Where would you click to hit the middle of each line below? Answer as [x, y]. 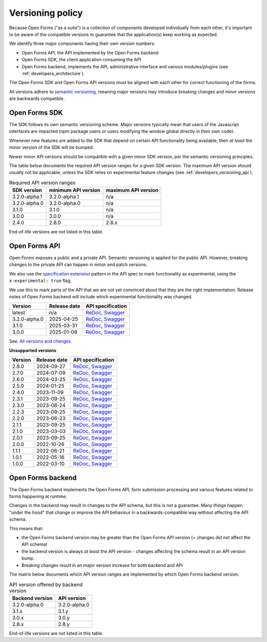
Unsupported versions [33, 350]
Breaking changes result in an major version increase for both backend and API [102, 565]
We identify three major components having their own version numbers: [82, 44]
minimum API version [75, 190]
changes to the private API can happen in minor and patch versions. [78, 265]
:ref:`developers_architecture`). [53, 73]
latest [19, 313]
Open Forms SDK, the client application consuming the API [81, 60]
